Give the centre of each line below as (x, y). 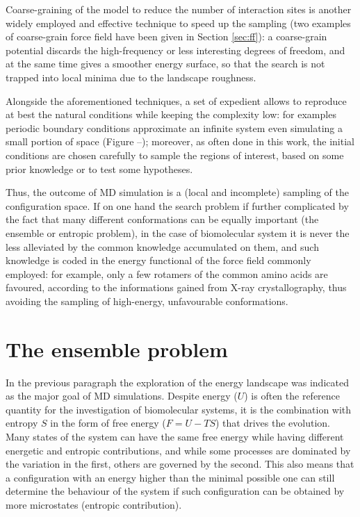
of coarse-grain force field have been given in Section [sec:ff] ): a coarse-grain (166, 36)
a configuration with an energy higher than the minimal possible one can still (170, 477)
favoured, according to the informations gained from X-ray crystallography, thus (176, 287)
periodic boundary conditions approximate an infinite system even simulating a (174, 128)
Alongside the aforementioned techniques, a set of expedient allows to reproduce (176, 100)
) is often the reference (292, 396)
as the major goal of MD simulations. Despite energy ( (122, 396)
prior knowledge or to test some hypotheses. (99, 169)
